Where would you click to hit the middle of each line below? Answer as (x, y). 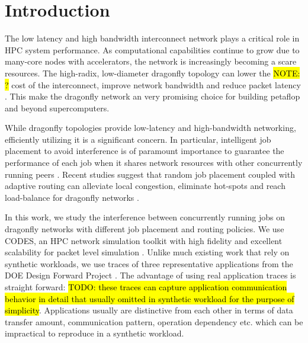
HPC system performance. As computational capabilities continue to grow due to (152, 49)
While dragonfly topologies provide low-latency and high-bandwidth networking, (150, 128)
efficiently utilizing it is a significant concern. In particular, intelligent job (138, 139)
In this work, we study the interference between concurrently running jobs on (145, 217)
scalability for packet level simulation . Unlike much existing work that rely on (147, 252)
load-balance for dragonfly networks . (72, 197)
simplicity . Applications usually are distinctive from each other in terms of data (149, 310)
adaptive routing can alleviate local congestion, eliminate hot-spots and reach (145, 186)
